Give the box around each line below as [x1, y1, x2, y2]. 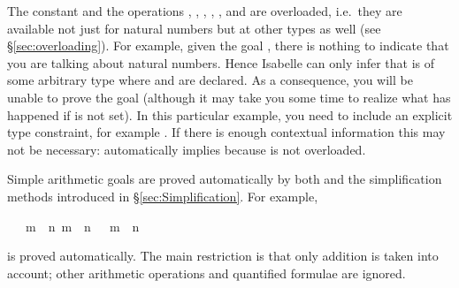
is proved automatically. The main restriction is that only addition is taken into [7, 246, 439, 265]
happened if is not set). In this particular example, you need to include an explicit [7, 105, 453, 124]
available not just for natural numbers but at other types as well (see [7, 19, 381, 37]
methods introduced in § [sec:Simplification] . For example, [7, 186, 318, 205]
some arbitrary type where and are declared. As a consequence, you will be [7, 71, 413, 89]
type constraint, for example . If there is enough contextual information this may [7, 123, 446, 141]
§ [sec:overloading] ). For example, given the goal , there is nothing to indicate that [7, 36, 449, 55]
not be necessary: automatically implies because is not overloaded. [7, 140, 366, 158]
